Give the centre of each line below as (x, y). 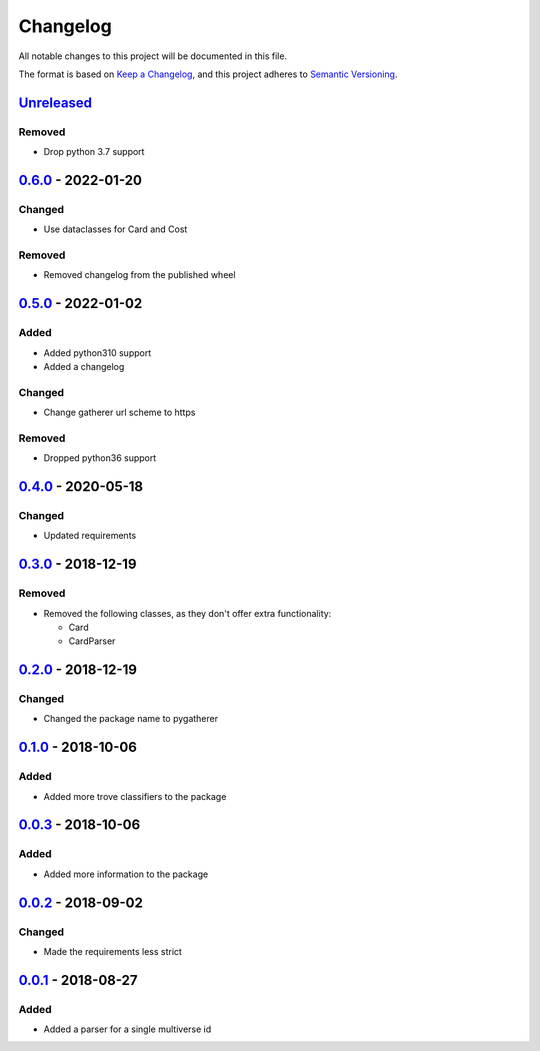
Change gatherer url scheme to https (119, 412)
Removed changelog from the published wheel (139, 275)
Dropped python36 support (100, 458)
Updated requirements (90, 536)
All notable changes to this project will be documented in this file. (153, 56)
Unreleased (55, 102)
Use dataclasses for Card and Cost (115, 229)
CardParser (92, 641)
